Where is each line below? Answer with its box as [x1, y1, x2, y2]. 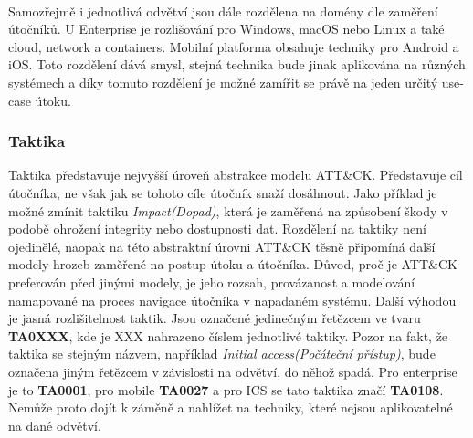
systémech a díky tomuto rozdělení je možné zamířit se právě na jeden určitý [8, 72, 438, 91]
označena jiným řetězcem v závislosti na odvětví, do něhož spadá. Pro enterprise [8, 361, 457, 381]
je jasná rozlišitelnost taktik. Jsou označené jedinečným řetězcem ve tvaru [8, 308, 421, 328]
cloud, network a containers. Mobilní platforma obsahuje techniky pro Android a [8, 36, 459, 56]
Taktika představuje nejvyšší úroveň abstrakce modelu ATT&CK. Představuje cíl [8, 165, 463, 184]
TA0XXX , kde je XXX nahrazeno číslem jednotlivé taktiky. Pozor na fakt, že [8, 326, 448, 345]
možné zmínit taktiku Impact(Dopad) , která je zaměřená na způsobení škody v [8, 201, 448, 220]
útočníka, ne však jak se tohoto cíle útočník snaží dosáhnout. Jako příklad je [8, 182, 437, 202]
